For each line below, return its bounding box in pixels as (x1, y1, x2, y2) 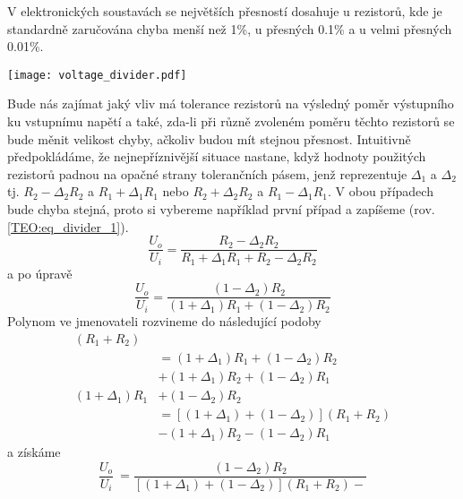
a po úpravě (7, 263, 73, 282)
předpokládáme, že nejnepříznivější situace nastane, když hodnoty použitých (7, 147, 426, 166)
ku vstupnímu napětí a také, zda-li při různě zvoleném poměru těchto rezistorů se (7, 112, 455, 131)
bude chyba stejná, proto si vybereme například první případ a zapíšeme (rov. (7, 200, 435, 218)
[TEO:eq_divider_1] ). (7, 217, 129, 236)
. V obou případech (328, 182, 433, 201)
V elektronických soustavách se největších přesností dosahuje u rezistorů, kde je (7, 2, 442, 20)
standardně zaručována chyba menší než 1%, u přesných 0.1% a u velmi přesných (7, 19, 452, 38)
